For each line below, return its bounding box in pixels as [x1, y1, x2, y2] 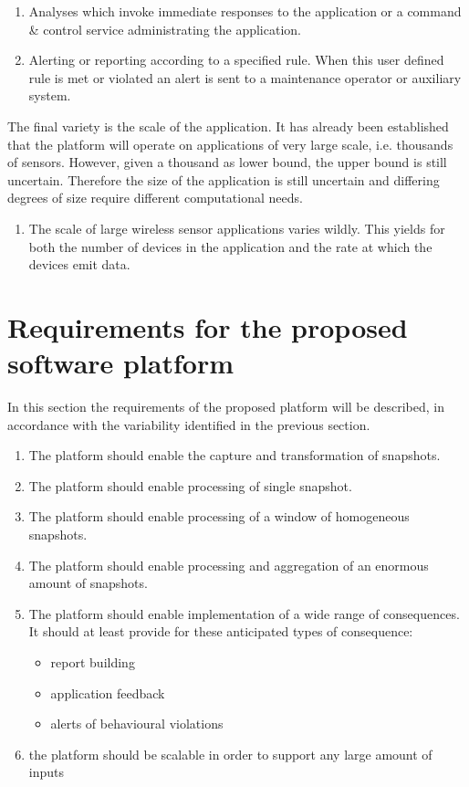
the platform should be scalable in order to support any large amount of [28, 744, 433, 763]
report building [50, 652, 135, 671]
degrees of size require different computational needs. [7, 188, 303, 207]
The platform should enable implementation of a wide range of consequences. [28, 603, 460, 623]
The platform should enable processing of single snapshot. [28, 476, 352, 495]
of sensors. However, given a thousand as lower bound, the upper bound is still [7, 152, 447, 172]
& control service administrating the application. [28, 19, 301, 38]
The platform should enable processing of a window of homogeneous [28, 507, 410, 526]
